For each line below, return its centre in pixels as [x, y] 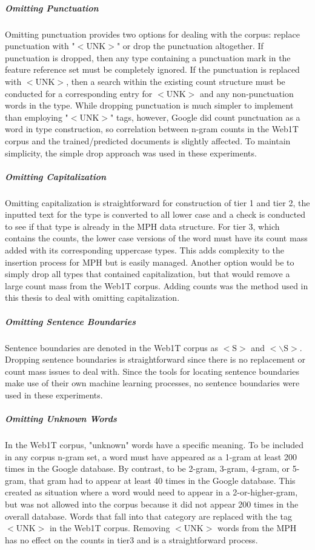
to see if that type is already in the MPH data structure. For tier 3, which [142, 226]
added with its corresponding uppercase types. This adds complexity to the [145, 250]
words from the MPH [257, 528]
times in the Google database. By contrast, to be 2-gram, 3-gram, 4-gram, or [148, 468]
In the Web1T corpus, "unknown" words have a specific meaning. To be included [154, 445]
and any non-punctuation [247, 93]
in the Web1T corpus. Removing [110, 528]
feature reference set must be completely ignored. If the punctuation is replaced [152, 69]
